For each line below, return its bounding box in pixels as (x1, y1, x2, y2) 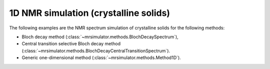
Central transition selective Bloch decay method (21, 41, 121, 47)
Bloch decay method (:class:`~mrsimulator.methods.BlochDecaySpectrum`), (21, 34, 178, 40)
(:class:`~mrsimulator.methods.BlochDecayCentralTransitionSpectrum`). (21, 48, 170, 54)
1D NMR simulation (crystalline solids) (9, 7, 170, 18)
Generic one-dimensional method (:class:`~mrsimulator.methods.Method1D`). (21, 55, 181, 61)
